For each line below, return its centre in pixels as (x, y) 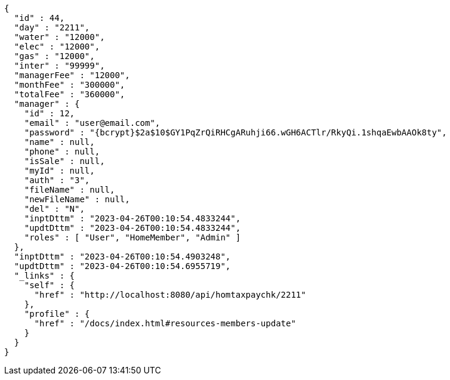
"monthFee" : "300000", (70, 85)
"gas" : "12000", (54, 56)
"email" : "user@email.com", (92, 123)
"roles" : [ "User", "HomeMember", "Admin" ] (132, 237)
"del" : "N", (54, 209)
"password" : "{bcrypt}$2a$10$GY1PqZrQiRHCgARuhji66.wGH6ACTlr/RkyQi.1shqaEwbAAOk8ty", (235, 132)
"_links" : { (44, 276)
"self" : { (50, 285)
